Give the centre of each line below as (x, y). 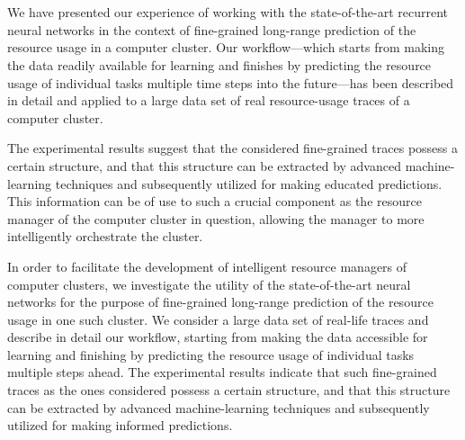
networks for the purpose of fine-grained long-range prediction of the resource (220, 302)
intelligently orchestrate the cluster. (105, 236)
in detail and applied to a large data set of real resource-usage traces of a (209, 100)
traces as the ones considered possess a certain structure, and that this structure (229, 390)
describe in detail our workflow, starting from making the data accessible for (218, 337)
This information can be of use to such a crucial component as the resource (215, 201)
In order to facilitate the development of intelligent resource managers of (207, 266)
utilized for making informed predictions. (120, 425)
